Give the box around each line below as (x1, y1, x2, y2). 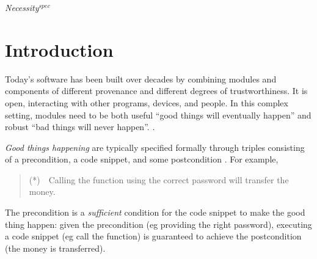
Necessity (5, 1, 39, 13)
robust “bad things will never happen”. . (5, 120, 155, 133)
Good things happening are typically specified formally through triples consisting (5, 140, 305, 153)
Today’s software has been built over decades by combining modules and (5, 72, 277, 85)
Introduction (5, 37, 114, 62)
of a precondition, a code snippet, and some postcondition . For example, (5, 153, 279, 166)
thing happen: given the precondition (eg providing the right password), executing (5, 217, 312, 230)
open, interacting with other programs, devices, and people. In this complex (5, 96, 288, 109)
